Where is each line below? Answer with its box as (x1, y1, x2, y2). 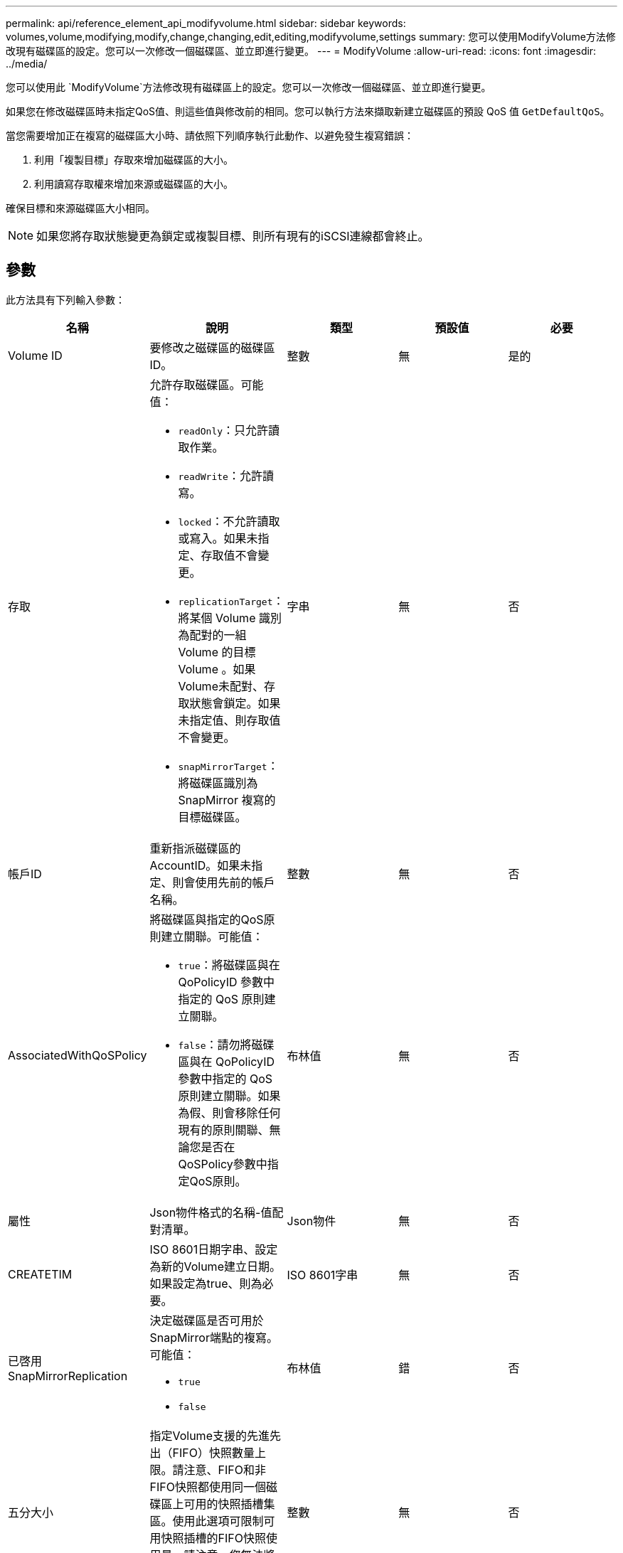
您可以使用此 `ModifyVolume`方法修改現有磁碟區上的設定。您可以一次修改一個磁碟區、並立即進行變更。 (6, 81, 491, 93)
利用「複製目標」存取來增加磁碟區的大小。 (34, 154, 233, 166)
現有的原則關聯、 (178, 1122, 270, 1137)
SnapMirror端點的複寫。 (149, 1330, 278, 1345)
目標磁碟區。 (178, 809, 247, 824)
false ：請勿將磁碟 (178, 1037, 275, 1052)
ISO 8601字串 (287, 1267, 358, 1282)
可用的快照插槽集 (183, 1496, 275, 1511)
